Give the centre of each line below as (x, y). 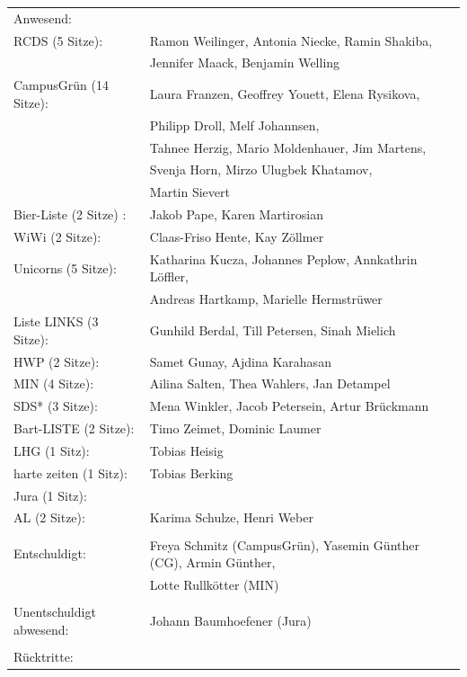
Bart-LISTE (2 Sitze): (74, 428)
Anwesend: (43, 18)
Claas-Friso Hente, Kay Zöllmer (237, 236)
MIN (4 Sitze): (54, 383)
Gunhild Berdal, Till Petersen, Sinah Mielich (273, 330)
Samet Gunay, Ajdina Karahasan (240, 361)
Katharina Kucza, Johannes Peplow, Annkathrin (283, 258)
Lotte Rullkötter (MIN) (214, 584)
